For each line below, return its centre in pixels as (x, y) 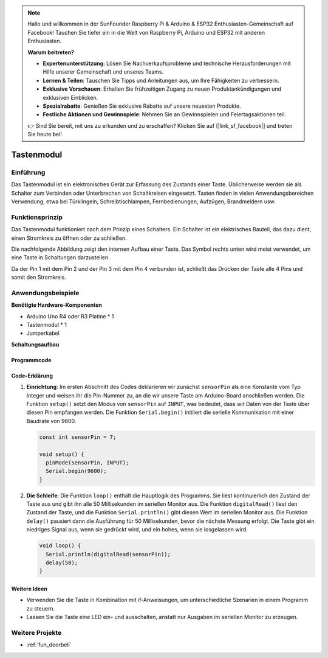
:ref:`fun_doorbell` (49, 645)
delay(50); (62, 563)
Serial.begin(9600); (76, 471)
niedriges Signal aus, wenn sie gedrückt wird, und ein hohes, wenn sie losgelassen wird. (137, 530)
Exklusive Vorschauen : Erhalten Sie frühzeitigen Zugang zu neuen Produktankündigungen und (162, 89)
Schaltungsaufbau (35, 345)
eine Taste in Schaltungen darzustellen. (61, 257)
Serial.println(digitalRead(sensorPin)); (108, 554)
